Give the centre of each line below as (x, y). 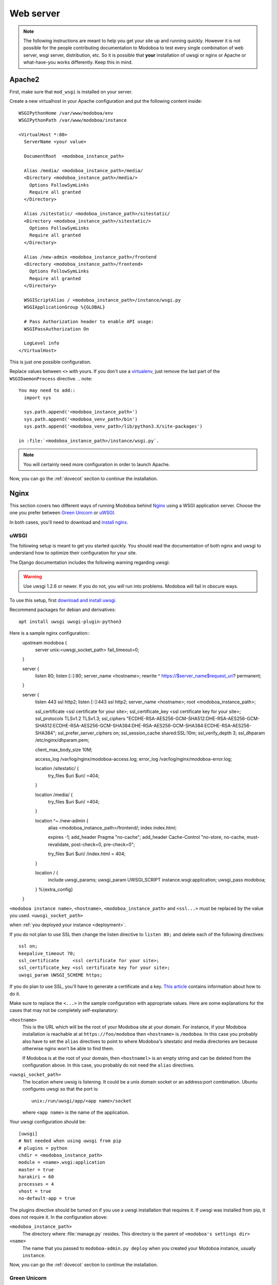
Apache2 (24, 79)
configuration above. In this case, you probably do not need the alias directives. (108, 1065)
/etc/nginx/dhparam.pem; (62, 740)
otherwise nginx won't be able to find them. (68, 1049)
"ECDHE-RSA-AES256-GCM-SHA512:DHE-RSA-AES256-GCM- (193, 719)
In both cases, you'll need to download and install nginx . (69, 522)
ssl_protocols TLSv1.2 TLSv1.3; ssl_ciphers (80, 719)
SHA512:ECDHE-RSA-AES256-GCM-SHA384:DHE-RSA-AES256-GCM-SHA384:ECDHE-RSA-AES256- (143, 726)
